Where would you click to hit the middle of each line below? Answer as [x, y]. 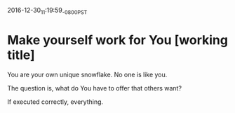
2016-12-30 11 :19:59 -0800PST [47, 11]
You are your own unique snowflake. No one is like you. [87, 74]
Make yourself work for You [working [117, 40]
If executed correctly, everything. [55, 102]
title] [21, 55]
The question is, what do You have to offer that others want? [95, 88]
